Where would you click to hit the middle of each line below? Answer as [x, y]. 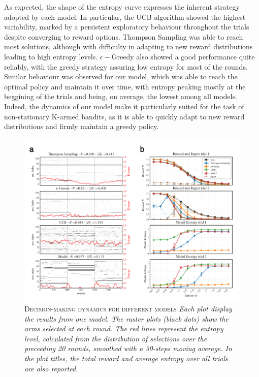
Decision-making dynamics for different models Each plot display [128, 309]
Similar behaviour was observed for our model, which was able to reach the [121, 76]
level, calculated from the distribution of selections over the [116, 338]
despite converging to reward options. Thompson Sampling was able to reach [124, 36]
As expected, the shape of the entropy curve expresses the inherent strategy [122, 7]
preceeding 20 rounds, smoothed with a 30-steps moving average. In [128, 348]
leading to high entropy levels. [51, 56]
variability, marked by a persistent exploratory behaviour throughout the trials [127, 27]
